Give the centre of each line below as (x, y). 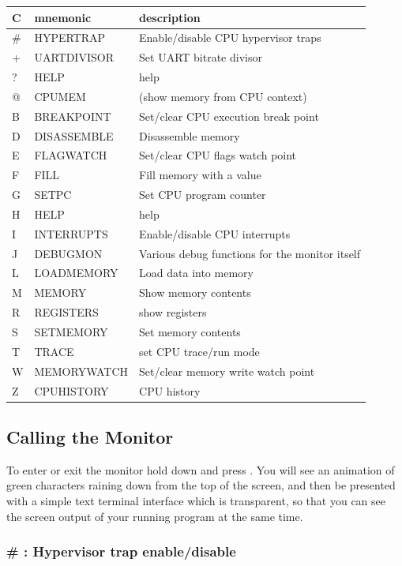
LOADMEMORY (76, 273)
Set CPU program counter (203, 195)
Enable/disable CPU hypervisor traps (230, 37)
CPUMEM (60, 96)
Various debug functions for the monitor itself (250, 253)
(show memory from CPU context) (223, 96)
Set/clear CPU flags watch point (218, 155)
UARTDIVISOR (74, 57)
